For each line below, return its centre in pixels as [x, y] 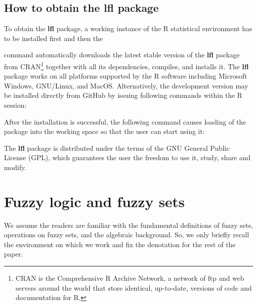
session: [15, 105]
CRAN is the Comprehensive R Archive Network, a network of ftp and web [130, 278]
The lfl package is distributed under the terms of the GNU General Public [117, 148]
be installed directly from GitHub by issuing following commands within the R [123, 95]
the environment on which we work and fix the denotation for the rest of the [120, 244]
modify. [15, 167]
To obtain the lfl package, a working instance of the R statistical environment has [128, 28]
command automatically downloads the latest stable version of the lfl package [122, 55]
